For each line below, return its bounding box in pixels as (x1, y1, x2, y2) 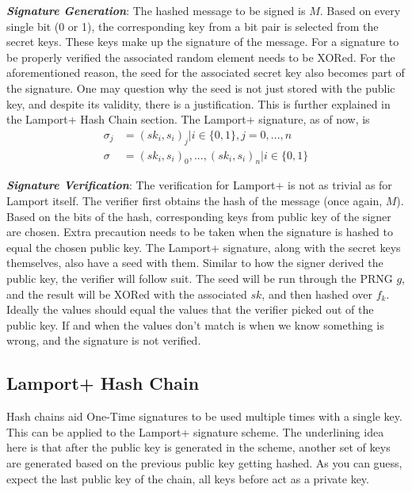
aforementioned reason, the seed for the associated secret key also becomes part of (6, 64, 405, 81)
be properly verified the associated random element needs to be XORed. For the (6, 48, 395, 65)
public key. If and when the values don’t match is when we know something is (6, 316, 384, 333)
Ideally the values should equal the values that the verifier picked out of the (6, 301, 374, 318)
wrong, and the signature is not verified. (6, 332, 201, 349)
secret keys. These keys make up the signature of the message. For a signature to (6, 33, 399, 50)
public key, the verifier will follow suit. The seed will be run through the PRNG (6, 269, 393, 286)
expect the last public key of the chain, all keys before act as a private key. (6, 470, 369, 486)
